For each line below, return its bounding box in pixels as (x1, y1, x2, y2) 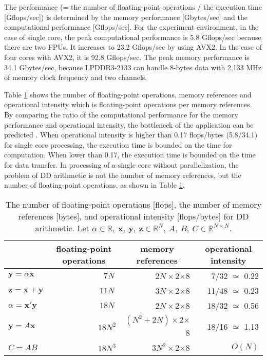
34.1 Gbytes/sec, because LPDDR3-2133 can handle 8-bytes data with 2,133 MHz (4, 62, 262, 72)
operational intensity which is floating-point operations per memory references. (4, 99, 252, 110)
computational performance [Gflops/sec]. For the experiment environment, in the (4, 22, 259, 32)
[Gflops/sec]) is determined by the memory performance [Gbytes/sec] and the (4, 11, 247, 22)
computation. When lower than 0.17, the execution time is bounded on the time (4, 149, 256, 160)
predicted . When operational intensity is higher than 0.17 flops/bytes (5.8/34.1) (4, 129, 258, 140)
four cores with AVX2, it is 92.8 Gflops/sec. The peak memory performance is (4, 51, 250, 62)
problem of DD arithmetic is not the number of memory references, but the (4, 169, 241, 180)
